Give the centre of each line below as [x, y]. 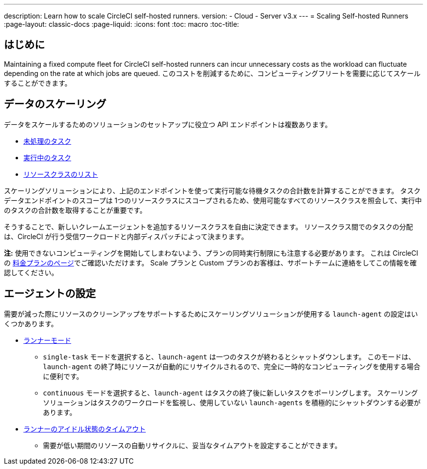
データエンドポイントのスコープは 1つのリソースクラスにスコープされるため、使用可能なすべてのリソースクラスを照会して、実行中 [213, 200]
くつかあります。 [31, 323]
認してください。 [31, 272]
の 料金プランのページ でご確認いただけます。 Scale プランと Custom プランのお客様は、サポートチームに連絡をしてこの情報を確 [210, 263]
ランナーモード [47, 340]
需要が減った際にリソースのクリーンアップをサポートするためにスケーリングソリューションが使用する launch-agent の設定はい [211, 314]
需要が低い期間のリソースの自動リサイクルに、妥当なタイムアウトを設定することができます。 [192, 445]
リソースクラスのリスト [61, 174]
